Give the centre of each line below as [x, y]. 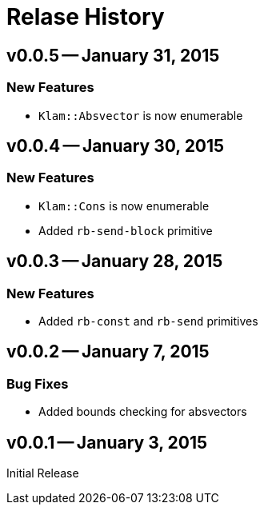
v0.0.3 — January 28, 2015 [115, 261]
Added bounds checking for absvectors [143, 412]
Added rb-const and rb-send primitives [148, 321]
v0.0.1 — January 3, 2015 [107, 442]
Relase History [86, 17]
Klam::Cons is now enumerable [124, 206]
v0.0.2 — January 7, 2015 [108, 352]
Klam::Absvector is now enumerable [141, 115]
